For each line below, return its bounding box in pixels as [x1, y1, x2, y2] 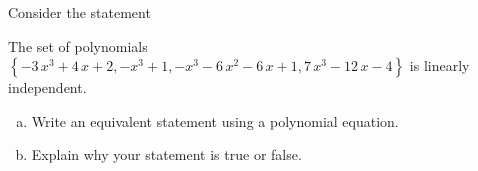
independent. [8, 77, 87, 98]
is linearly [409, 55, 470, 76]
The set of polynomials [8, 35, 148, 56]
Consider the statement [8, 2, 151, 22]
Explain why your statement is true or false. [31, 144, 302, 165]
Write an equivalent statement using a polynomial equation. [31, 110, 399, 131]
